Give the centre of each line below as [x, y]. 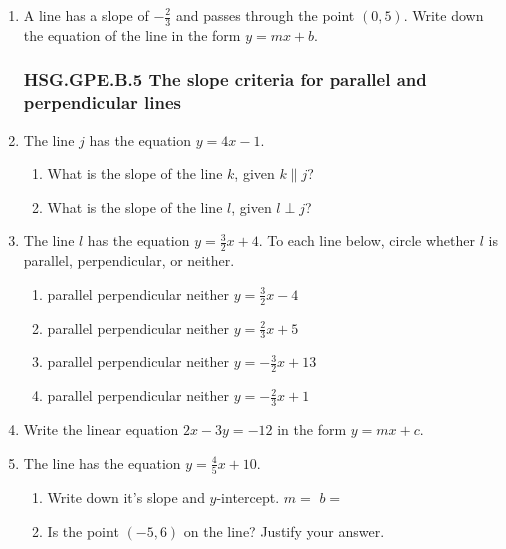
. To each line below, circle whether [366, 240]
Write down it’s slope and [126, 496]
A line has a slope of [86, 15]
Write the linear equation [101, 429]
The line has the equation [102, 462]
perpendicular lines [102, 102]
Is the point [83, 530]
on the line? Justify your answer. [284, 530]
